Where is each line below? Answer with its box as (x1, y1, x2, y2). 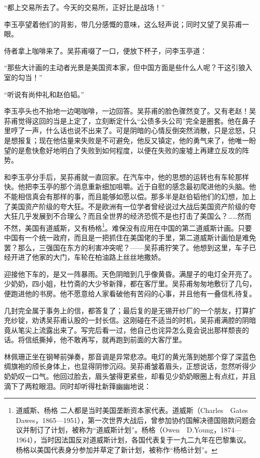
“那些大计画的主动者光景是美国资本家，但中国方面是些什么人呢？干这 (4, 62, 231, 73)
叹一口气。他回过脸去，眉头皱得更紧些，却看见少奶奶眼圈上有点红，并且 (17, 371, 256, 381)
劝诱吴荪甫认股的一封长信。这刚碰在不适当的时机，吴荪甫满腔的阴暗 (31, 315, 256, 325)
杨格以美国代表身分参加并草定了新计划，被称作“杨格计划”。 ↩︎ (15, 444, 217, 454)
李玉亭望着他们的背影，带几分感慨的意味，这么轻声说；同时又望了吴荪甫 (4, 19, 242, 29)
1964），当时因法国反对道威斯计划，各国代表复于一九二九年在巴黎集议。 (15, 434, 250, 445)
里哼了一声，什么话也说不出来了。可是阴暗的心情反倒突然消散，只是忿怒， (4, 125, 249, 136)
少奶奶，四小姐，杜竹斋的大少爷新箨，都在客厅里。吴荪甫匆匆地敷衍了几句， (4, 278, 256, 289)
